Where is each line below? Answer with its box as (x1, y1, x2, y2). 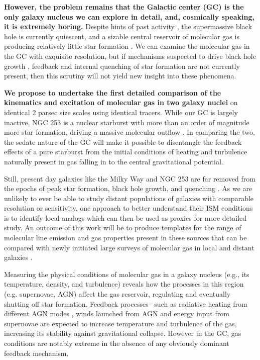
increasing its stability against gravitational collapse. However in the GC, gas (4, 328, 241, 338)
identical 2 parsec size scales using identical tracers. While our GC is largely (4, 107, 238, 117)
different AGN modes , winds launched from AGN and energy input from (4, 308, 229, 319)
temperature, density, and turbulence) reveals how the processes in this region (4, 279, 244, 289)
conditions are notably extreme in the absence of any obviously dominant (4, 338, 229, 348)
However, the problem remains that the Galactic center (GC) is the (4, 2, 244, 12)
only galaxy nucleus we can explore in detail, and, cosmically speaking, (4, 11, 254, 22)
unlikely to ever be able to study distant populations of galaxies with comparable (4, 193, 254, 203)
